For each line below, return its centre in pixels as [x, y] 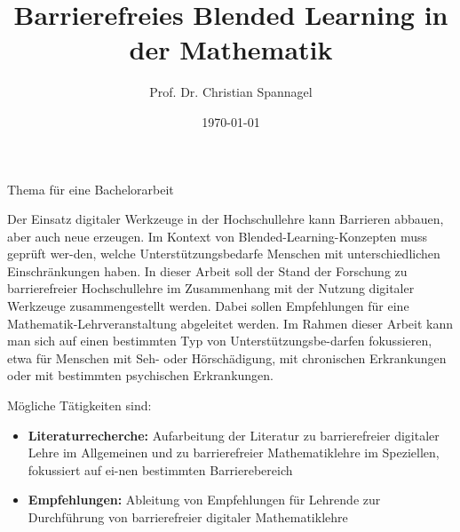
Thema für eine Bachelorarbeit [91, 189]
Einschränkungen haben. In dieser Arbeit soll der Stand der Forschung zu [207, 270]
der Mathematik [231, 49]
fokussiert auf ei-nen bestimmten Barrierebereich [160, 469]
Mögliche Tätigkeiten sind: [79, 405]
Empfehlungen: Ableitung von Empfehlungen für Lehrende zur [204, 500]
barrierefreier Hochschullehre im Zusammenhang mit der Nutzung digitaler [211, 288]
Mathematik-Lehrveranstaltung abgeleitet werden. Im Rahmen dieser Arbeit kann [230, 323]
